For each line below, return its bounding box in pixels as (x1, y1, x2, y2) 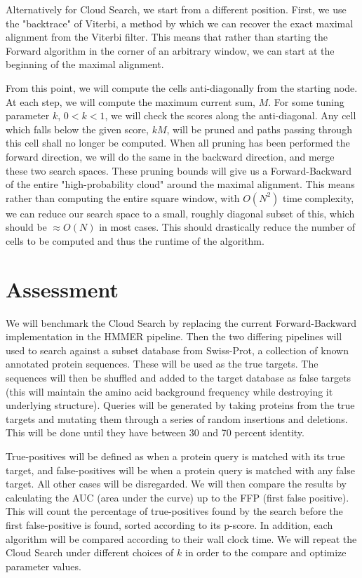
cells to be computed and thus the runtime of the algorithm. (6, 233, 264, 248)
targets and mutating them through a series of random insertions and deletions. (6, 411, 348, 426)
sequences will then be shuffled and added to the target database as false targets (6, 370, 351, 384)
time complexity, (282, 190, 354, 205)
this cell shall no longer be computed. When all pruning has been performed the (6, 135, 350, 150)
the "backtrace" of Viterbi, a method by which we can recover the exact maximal (6, 15, 354, 30)
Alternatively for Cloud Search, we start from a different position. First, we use (6, 2, 347, 16)
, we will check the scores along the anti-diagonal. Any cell (105, 108, 356, 123)
